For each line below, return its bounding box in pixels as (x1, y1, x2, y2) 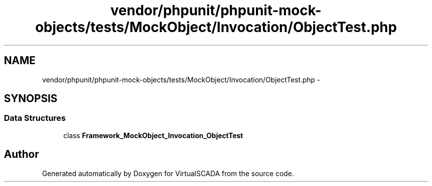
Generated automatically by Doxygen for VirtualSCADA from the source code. (42, 169, 294, 178)
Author (4, 148, 39, 161)
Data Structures (4, 113, 66, 123)
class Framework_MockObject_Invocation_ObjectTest (63, 131, 243, 140)
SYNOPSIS (4, 92, 58, 105)
